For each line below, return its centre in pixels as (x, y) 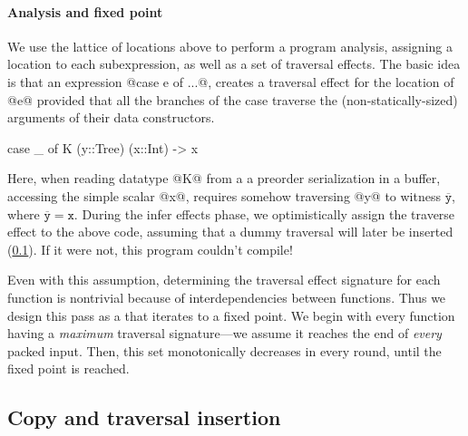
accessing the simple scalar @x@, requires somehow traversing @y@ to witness (224, 195)
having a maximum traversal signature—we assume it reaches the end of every (224, 333)
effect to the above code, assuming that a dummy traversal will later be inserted (230, 232)
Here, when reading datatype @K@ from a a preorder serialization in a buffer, (224, 178)
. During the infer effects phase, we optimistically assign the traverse (264, 213)
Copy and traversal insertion (144, 417)
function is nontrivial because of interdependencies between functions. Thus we (227, 297)
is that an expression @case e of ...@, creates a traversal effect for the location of (231, 81)
